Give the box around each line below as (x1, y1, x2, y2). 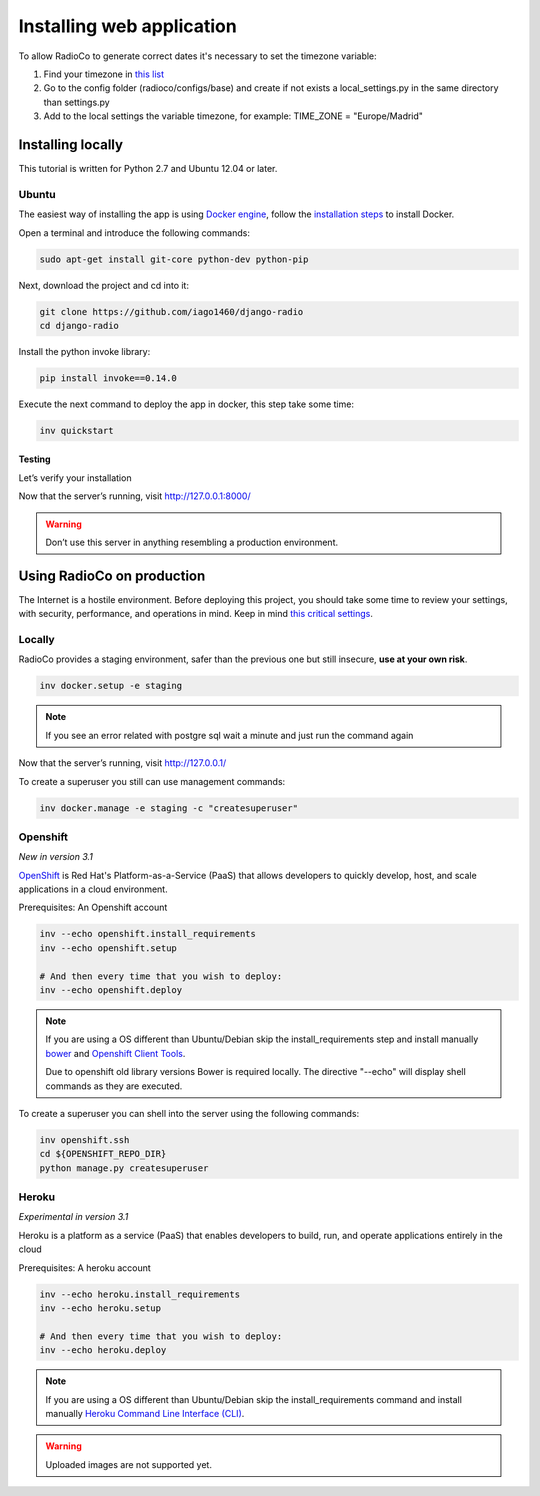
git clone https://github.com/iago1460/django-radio (39, 306, 304, 317)
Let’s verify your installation (18, 471, 132, 484)
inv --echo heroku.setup (39, 1302, 162, 1314)
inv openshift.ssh (39, 1134, 130, 1145)
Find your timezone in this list (43, 68, 165, 80)
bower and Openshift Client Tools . (45, 1047, 186, 1059)
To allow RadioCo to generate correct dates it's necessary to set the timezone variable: (18, 50, 377, 62)
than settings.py (43, 96, 110, 108)
